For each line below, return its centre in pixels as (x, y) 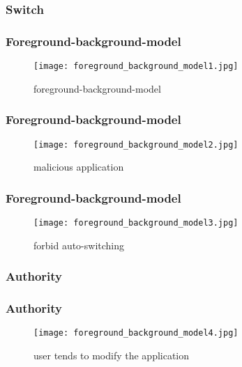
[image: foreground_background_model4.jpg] (136, 333)
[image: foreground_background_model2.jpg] (136, 145)
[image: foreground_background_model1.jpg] (136, 67)
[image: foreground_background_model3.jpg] (136, 223)
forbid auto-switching (79, 245)
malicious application (79, 167)
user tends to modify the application (112, 355)
